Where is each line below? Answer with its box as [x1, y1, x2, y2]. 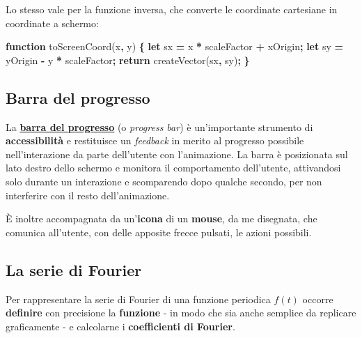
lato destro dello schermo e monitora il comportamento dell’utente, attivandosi [6, 160, 341, 175]
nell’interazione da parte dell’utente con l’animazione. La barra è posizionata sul [6, 146, 348, 161]
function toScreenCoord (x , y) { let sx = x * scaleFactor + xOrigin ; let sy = [6, 39, 344, 54]
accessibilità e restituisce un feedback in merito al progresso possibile [6, 133, 304, 148]
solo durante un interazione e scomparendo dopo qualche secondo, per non [6, 174, 322, 188]
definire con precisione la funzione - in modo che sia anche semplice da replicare [6, 305, 356, 320]
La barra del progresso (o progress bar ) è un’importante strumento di [6, 119, 313, 134]
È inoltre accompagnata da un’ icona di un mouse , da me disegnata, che [6, 211, 317, 226]
